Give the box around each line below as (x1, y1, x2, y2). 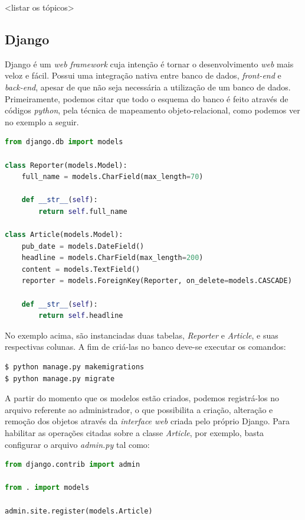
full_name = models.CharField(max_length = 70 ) (21, 173, 204, 181)
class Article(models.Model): (5, 230, 123, 239)
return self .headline (38, 311, 123, 320)
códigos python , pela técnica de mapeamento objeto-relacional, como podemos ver (5, 104, 300, 116)
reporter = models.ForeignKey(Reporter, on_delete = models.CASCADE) (21, 277, 292, 285)
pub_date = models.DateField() (21, 242, 145, 251)
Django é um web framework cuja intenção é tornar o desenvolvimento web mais (5, 57, 294, 70)
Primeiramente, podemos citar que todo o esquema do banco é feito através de (5, 92, 288, 105)
